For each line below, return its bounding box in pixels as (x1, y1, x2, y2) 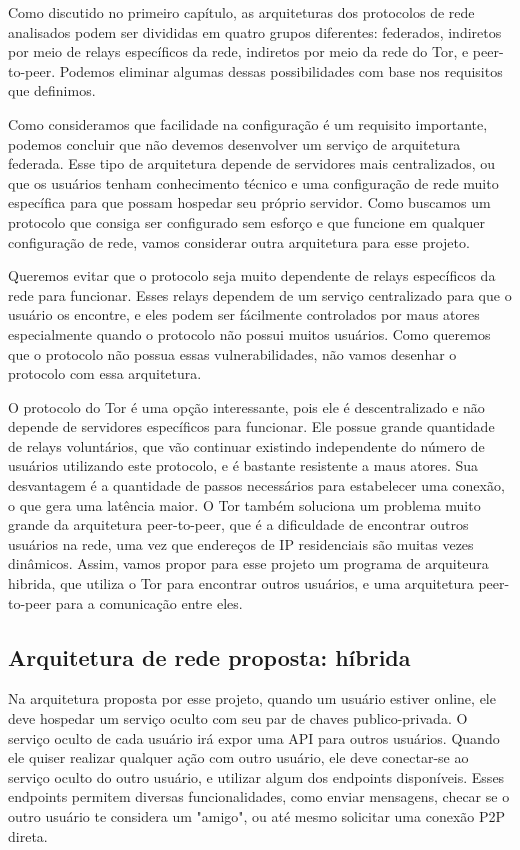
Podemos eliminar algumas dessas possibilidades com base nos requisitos (59, 60, 503, 81)
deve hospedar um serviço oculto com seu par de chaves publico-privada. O (8, 708, 468, 729)
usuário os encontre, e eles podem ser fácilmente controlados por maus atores (8, 304, 480, 325)
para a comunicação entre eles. (55, 592, 243, 613)
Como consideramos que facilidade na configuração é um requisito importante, (8, 113, 488, 134)
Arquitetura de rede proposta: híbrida (8, 641, 411, 672)
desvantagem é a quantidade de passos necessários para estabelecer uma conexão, (8, 475, 505, 496)
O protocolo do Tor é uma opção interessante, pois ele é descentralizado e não (8, 396, 485, 417)
